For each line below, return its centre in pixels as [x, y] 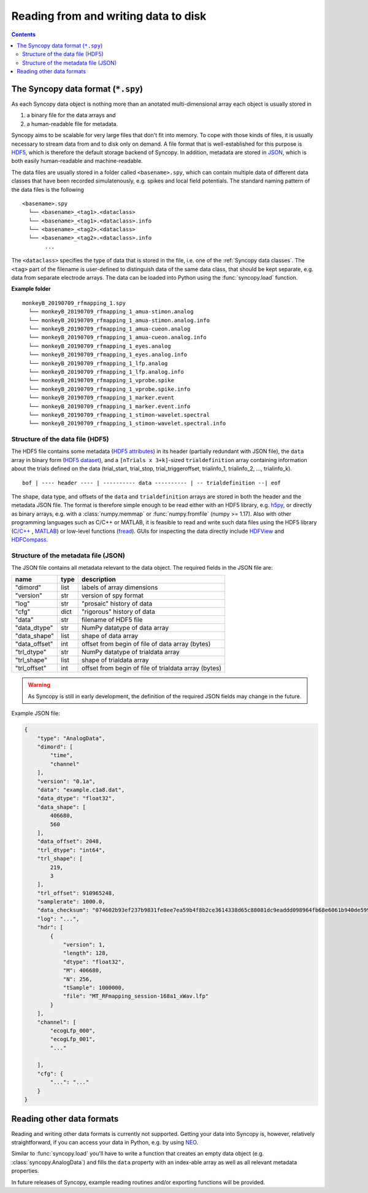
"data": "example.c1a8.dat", [81, 789]
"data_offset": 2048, [70, 841]
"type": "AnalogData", [71, 738]
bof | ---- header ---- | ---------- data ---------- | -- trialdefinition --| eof [152, 483]
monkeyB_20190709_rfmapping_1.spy [74, 303]
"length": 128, [86, 953]
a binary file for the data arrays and [71, 115]
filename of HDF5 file [112, 620]
